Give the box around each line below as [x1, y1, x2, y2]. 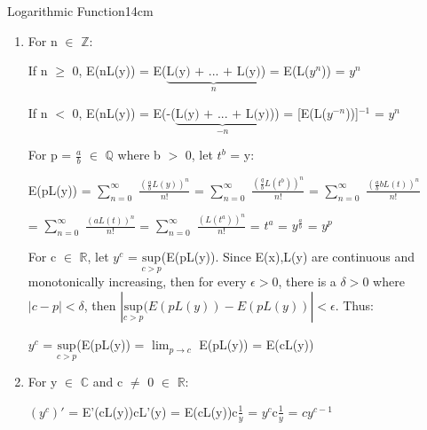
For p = [28, 145, 72, 164]
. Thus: [335, 296, 374, 315]
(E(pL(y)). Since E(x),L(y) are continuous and [161, 247, 415, 266]
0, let [185, 145, 213, 164]
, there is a [278, 272, 336, 291]
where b [117, 145, 161, 164]
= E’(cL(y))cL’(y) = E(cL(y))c [68, 402, 238, 420]
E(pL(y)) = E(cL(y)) [199, 335, 314, 354]
